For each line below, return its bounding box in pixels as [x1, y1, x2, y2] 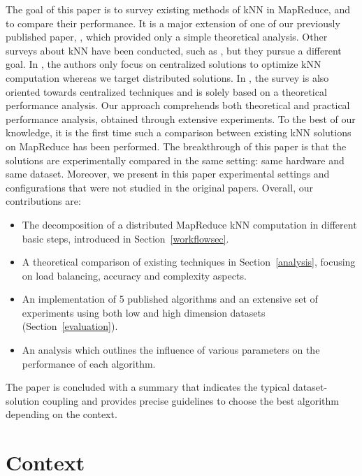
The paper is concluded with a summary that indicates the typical [6, 380, 290, 394]
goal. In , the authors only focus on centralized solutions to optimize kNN [6, 57, 321, 71]
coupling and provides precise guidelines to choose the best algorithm [42, 393, 339, 408]
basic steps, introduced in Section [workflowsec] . [22, 231, 229, 245]
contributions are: [6, 194, 81, 208]
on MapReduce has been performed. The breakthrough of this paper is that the [6, 138, 347, 153]
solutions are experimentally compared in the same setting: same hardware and [6, 152, 345, 167]
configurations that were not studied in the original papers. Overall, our [6, 180, 313, 194]
